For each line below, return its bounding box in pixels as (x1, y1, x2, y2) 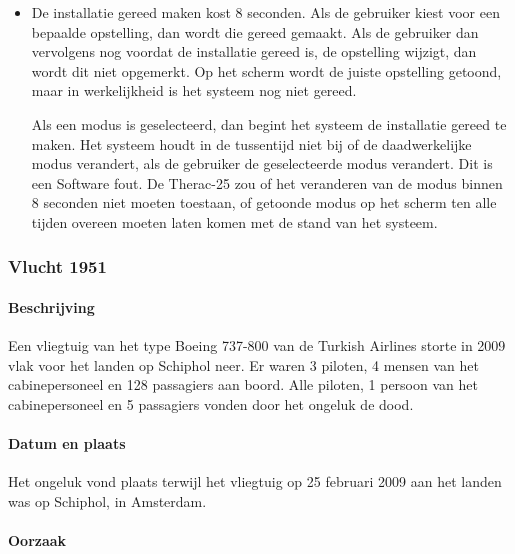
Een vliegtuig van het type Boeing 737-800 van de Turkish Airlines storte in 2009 (8, 335, 506, 356)
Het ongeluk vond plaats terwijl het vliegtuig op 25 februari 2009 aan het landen (8, 471, 502, 492)
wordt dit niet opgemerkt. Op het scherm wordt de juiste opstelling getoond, (31, 60, 502, 81)
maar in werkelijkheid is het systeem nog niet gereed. (31, 80, 357, 101)
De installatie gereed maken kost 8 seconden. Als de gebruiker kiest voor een (31, 2, 500, 22)
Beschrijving (8, 296, 95, 317)
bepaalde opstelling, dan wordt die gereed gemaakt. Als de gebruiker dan (31, 21, 479, 42)
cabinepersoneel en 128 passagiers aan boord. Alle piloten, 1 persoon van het (8, 374, 478, 395)
